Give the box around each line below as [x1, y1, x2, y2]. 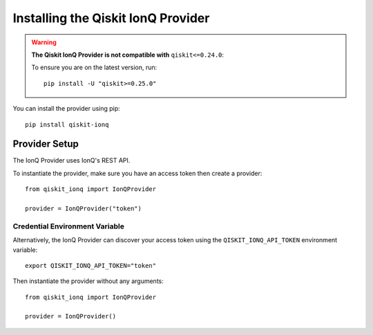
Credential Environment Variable [12, 221, 124, 231]
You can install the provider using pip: [12, 105, 120, 113]
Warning [31, 38, 57, 46]
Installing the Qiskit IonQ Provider [12, 10, 210, 26]
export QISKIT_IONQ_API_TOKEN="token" [25, 262, 157, 269]
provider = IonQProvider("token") [25, 204, 142, 212]
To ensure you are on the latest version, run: [31, 63, 157, 72]
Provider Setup [12, 138, 79, 150]
